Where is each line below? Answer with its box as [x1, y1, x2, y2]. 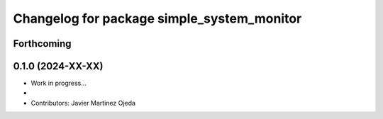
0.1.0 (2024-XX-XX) [13, 60, 104, 72]
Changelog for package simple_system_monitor [13, 11, 302, 26]
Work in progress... [30, 79, 87, 88]
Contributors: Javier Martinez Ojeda [30, 98, 136, 107]
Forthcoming [13, 38, 72, 50]
